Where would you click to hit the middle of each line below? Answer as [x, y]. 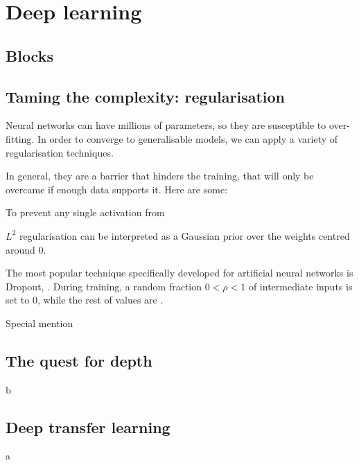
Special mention [40, 323]
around [20, 249]
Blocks [29, 55]
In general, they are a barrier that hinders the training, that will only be [160, 176]
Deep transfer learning [88, 427]
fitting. [20, 138]
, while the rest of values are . [100, 300]
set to [18, 300]
